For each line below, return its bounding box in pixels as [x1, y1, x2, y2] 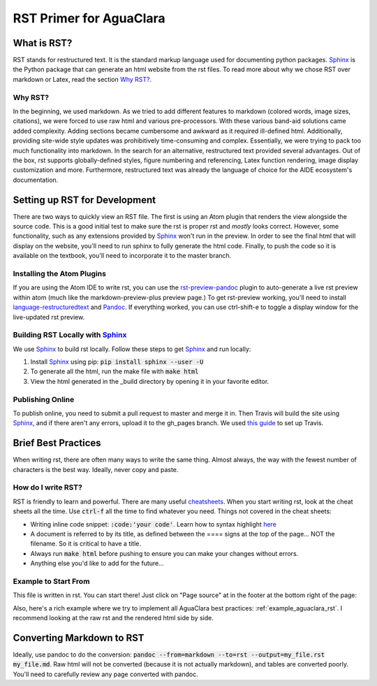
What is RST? [13, 37, 73, 49]
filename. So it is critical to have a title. [30, 539, 142, 548]
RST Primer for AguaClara [13, 10, 165, 26]
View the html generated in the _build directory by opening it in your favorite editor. [30, 377, 269, 385]
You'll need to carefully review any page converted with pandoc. [13, 670, 198, 678]
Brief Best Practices [13, 437, 101, 449]
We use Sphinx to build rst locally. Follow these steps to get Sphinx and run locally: [13, 345, 251, 353]
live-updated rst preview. [13, 313, 85, 321]
